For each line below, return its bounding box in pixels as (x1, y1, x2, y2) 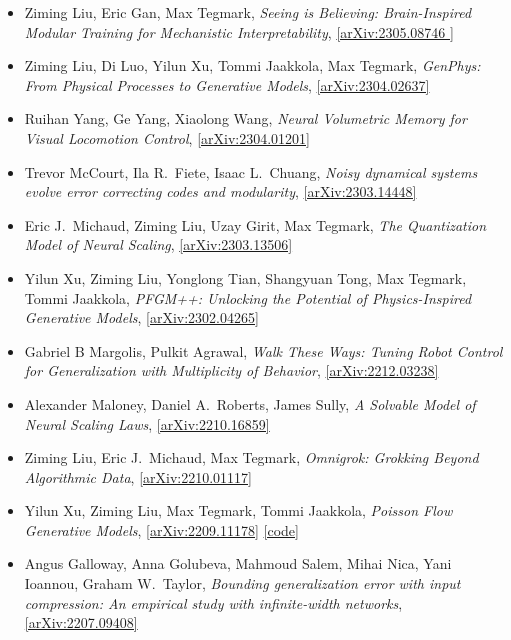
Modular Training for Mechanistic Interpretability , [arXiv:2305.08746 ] (24, 21, 454, 42)
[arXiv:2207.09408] (24, 612, 138, 633)
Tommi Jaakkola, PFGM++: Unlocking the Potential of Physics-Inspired (24, 287, 472, 308)
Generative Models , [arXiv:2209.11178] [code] (24, 519, 299, 540)
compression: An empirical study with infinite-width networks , (24, 592, 403, 613)
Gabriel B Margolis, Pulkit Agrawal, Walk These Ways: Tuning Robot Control (24, 340, 503, 361)
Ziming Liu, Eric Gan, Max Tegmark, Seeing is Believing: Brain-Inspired (24, 2, 472, 22)
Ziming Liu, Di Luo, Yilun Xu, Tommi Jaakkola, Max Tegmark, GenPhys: (24, 55, 481, 76)
